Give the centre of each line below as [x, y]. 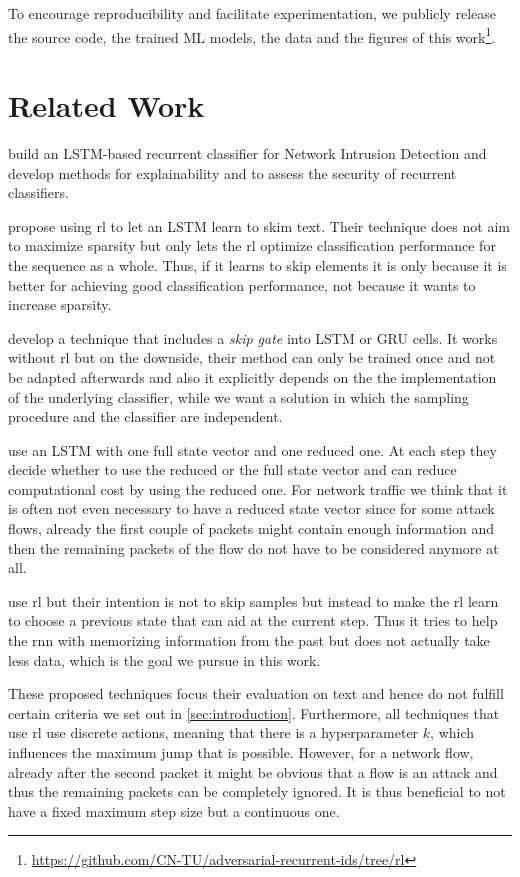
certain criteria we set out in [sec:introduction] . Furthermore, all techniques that [254, 712]
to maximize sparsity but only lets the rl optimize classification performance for [252, 245]
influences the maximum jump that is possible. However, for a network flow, [241, 752]
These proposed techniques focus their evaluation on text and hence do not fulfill [256, 693]
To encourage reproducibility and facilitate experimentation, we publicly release [252, 13]
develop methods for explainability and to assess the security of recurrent [232, 172]
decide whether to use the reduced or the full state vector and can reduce [232, 469]
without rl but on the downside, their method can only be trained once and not [252, 357]
